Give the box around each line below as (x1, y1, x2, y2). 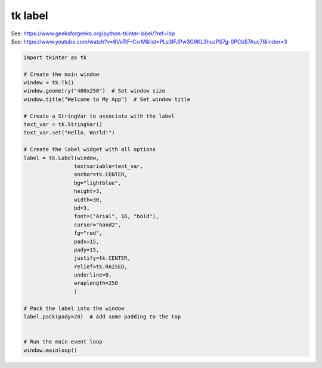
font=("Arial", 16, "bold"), (73, 213, 159, 220)
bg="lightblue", (73, 179, 122, 186)
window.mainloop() (23, 346, 78, 354)
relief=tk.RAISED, (73, 263, 128, 270)
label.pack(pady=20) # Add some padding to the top (23, 314, 181, 320)
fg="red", (73, 230, 103, 237)
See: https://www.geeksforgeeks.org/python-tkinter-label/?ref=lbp (11, 30, 175, 37)
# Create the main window (23, 70, 100, 78)
